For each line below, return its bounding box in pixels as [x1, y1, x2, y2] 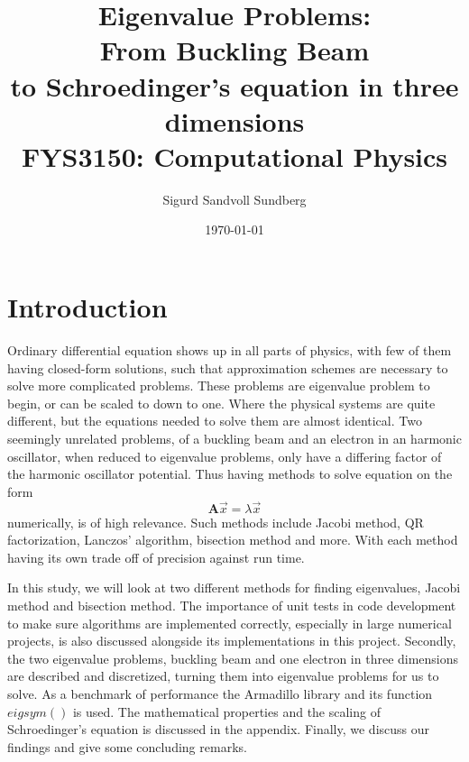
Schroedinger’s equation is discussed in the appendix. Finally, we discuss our [7, 720, 430, 739]
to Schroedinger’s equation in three [10, 67, 459, 104]
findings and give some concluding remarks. [7, 737, 247, 756]
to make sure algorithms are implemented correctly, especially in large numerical [7, 613, 452, 632]
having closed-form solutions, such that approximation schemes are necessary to [7, 358, 448, 377]
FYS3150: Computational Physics [21, 137, 448, 174]
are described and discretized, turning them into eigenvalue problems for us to [7, 666, 439, 685]
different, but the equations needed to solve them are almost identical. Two [7, 411, 422, 430]
